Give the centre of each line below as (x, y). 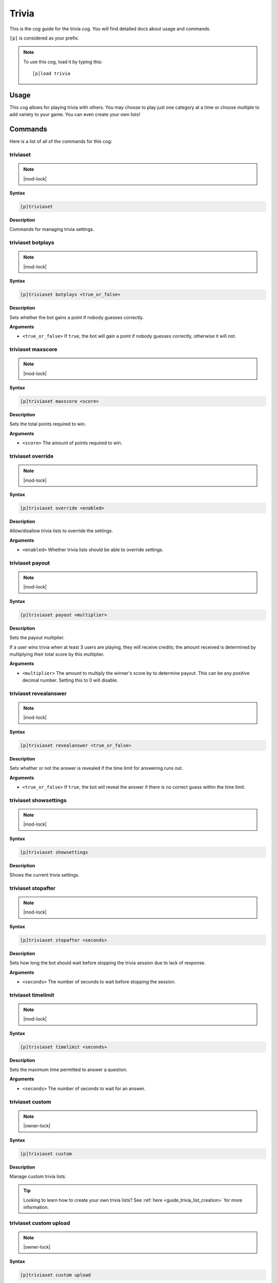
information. (36, 1207)
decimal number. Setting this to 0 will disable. (70, 681)
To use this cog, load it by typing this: (63, 62)
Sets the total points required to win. (48, 424)
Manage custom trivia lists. (38, 1176)
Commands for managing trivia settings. (52, 229)
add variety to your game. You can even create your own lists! (75, 114)
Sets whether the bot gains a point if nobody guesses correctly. (77, 317)
